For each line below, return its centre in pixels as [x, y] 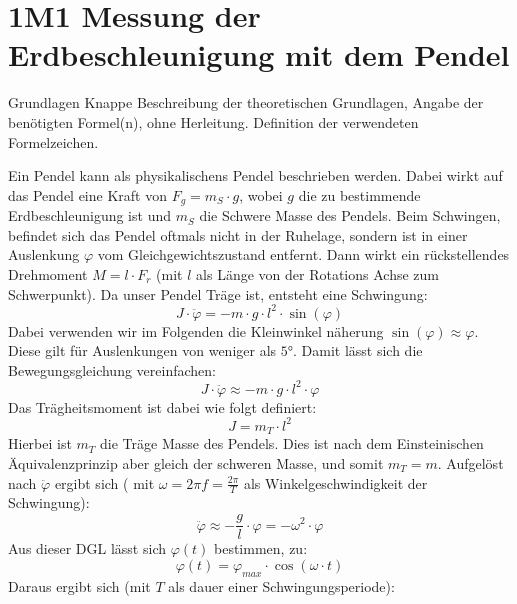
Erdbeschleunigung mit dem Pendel [259, 54]
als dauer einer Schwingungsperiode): [281, 585]
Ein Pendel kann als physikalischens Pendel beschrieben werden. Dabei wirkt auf [255, 175]
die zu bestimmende [359, 194]
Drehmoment [48, 273]
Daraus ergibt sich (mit [79, 585]
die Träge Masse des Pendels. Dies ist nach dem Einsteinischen [292, 443]
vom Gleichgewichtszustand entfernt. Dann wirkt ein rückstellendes [303, 254]
